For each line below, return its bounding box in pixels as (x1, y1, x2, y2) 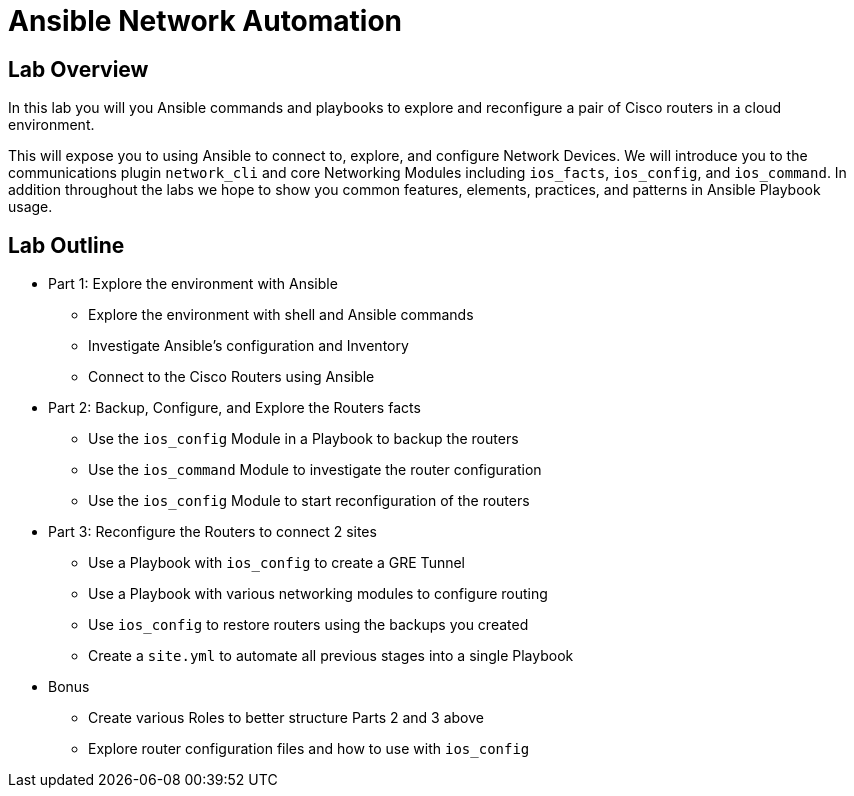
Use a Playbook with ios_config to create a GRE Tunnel (88, 554, 465, 572)
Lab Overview (8, 56, 149, 82)
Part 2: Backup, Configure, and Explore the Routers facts (48, 399, 421, 417)
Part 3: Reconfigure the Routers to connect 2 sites (48, 523, 377, 541)
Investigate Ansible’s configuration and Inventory (88, 337, 409, 355)
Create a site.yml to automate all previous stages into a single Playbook (88, 647, 574, 665)
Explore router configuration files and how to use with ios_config (88, 740, 530, 758)
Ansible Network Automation (8, 4, 403, 38)
